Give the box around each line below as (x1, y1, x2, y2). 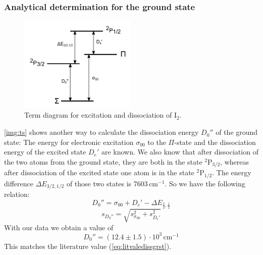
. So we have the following (165, 178, 245, 188)
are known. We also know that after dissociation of (101, 146, 258, 157)
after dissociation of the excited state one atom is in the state (4, 167, 194, 178)
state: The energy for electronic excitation (4, 136, 134, 147)
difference (4, 178, 33, 188)
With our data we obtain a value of (4, 222, 114, 232)
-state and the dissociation (174, 136, 256, 147)
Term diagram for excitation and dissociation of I (24, 110, 177, 120)
